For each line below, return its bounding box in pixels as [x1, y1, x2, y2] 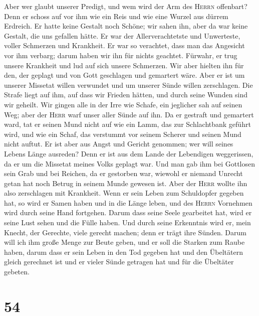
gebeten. [4, 266, 30, 277]
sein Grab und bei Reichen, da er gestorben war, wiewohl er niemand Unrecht [4, 168, 243, 179]
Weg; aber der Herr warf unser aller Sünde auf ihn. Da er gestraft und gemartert [4, 109, 254, 119]
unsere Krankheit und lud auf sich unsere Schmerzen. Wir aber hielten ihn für [4, 60, 244, 70]
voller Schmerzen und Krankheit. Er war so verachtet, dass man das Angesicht [4, 40, 245, 51]
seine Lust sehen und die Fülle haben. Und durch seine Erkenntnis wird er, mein [4, 217, 251, 228]
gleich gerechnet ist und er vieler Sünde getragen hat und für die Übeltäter [4, 256, 234, 267]
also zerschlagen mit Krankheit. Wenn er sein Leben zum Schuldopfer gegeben [4, 188, 244, 198]
